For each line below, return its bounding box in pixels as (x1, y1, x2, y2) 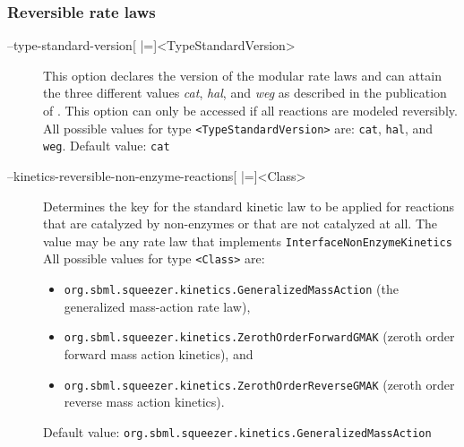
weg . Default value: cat (43, 136, 170, 155)
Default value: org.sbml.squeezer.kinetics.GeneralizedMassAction (43, 422, 432, 441)
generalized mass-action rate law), (64, 297, 251, 315)
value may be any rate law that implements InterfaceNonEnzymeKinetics (43, 231, 452, 250)
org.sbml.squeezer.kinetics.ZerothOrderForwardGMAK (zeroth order (64, 327, 455, 346)
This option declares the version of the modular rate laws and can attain (43, 65, 442, 84)
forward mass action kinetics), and (64, 344, 253, 363)
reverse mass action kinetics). (64, 392, 225, 411)
